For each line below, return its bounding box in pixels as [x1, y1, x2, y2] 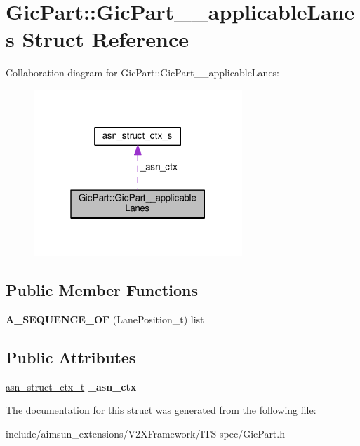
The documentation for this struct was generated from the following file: [6, 403, 316, 417]
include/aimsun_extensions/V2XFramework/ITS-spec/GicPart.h [6, 426, 285, 440]
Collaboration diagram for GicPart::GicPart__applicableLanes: [6, 65, 280, 80]
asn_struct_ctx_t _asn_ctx [6, 379, 137, 393]
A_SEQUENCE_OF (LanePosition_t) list [6, 311, 204, 326]
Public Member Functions [6, 279, 198, 301]
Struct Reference [22, 25, 189, 53]
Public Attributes [6, 346, 136, 367]
